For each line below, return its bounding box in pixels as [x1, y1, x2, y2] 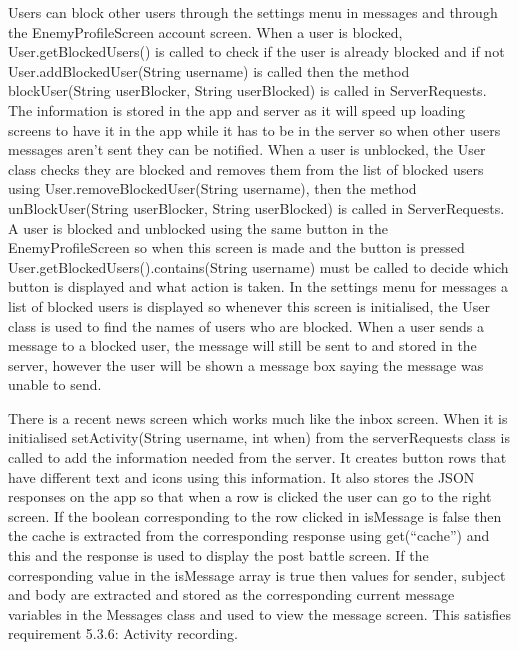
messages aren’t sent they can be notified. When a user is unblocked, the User [8, 139, 486, 160]
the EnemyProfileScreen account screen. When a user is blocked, [8, 21, 403, 42]
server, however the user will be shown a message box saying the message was [8, 354, 484, 375]
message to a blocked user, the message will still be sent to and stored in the [8, 335, 477, 356]
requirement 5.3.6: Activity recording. [8, 623, 239, 644]
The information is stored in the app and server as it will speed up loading [8, 99, 466, 120]
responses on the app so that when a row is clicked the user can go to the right [8, 486, 492, 507]
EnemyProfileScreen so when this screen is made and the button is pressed [8, 237, 465, 258]
